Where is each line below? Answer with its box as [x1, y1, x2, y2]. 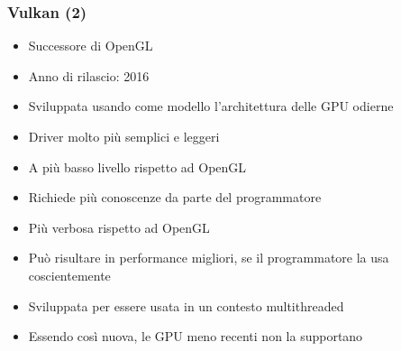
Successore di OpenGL [28, 36, 153, 55]
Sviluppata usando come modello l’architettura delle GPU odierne [28, 97, 394, 115]
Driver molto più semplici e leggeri [28, 127, 220, 145]
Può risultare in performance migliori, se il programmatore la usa [28, 248, 389, 267]
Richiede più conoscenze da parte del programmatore [28, 188, 322, 207]
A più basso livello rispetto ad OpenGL [28, 157, 247, 176]
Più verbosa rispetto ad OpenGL [28, 217, 210, 236]
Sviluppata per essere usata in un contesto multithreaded [28, 296, 344, 315]
